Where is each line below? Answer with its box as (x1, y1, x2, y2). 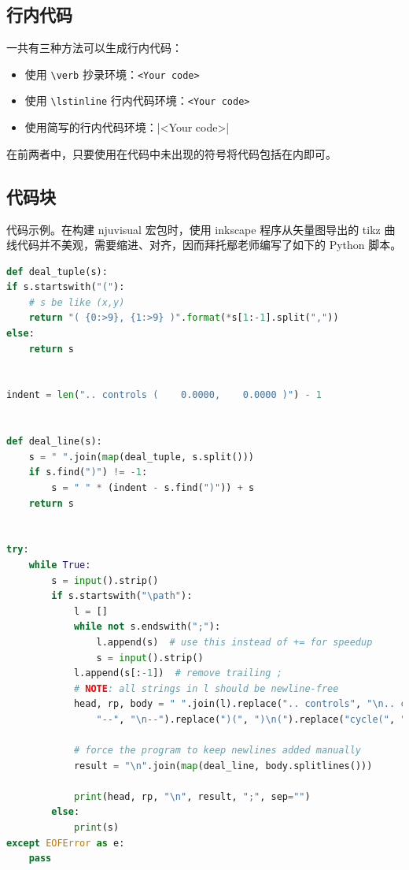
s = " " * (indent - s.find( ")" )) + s (51, 482, 255, 493)
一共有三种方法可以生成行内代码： (6, 39, 182, 56)
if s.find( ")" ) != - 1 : (28, 467, 148, 478)
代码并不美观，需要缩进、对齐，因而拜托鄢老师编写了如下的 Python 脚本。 (17, 236, 402, 253)
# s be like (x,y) (28, 296, 125, 308)
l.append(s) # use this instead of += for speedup (96, 636, 373, 648)
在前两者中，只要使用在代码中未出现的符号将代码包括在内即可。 (6, 145, 337, 162)
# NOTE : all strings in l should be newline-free (73, 682, 339, 694)
